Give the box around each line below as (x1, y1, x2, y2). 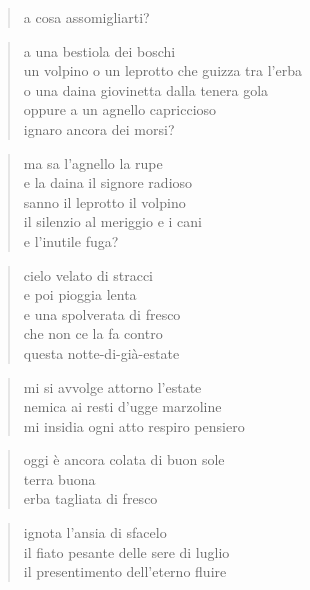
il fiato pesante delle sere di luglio (23, 541, 230, 562)
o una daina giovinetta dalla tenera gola (23, 79, 269, 100)
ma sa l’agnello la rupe (23, 152, 163, 173)
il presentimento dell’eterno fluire (23, 561, 227, 582)
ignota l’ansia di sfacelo (23, 522, 167, 543)
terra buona (23, 468, 96, 489)
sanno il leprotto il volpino (23, 191, 186, 212)
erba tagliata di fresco (23, 488, 158, 509)
